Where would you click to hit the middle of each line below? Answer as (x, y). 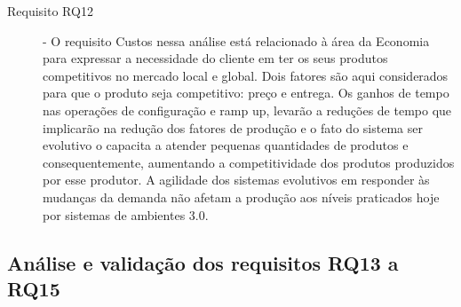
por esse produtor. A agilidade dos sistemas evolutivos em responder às (236, 180)
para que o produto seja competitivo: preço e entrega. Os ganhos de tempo (246, 93)
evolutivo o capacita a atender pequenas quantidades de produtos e (226, 145)
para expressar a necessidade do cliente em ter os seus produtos (215, 58)
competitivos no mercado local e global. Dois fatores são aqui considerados (246, 75)
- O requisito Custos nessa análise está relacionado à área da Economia (236, 40)
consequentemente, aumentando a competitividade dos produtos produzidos (249, 162)
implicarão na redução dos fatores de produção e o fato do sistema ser (233, 127)
